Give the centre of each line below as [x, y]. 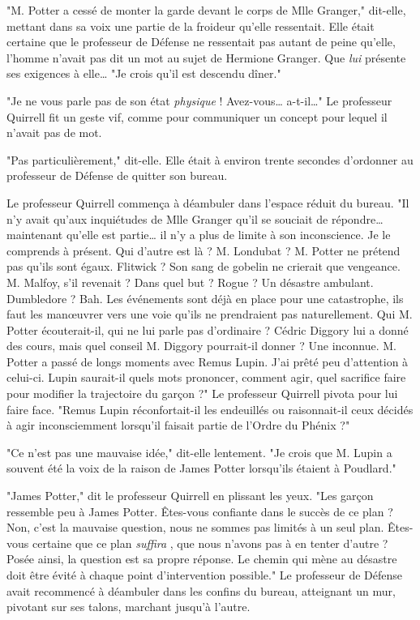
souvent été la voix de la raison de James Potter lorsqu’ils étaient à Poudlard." [201, 468]
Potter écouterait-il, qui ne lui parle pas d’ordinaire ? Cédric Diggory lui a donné [208, 329]
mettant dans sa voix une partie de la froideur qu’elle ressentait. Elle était [191, 26]
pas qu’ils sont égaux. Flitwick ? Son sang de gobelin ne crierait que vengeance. [204, 266]
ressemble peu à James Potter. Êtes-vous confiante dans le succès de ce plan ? [200, 511]
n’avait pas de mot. [54, 133]
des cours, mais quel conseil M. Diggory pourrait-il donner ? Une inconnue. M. [201, 346]
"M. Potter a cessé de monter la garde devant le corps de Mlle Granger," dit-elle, [206, 10]
